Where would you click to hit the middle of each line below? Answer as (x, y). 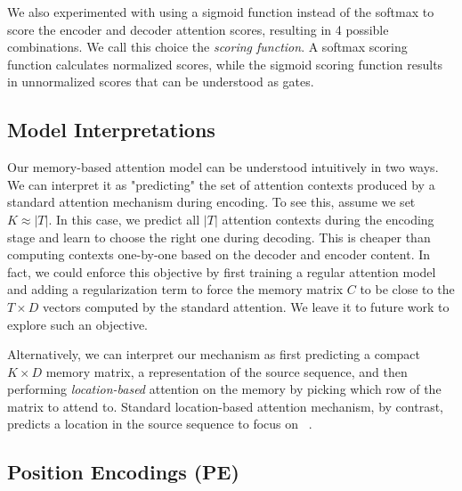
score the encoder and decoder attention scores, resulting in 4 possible (198, 29)
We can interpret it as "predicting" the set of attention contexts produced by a (221, 184)
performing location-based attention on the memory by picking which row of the (224, 389)
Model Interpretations (111, 130)
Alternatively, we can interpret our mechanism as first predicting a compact (214, 354)
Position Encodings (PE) (123, 472)
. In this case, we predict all (124, 219)
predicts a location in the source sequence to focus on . (160, 424)
